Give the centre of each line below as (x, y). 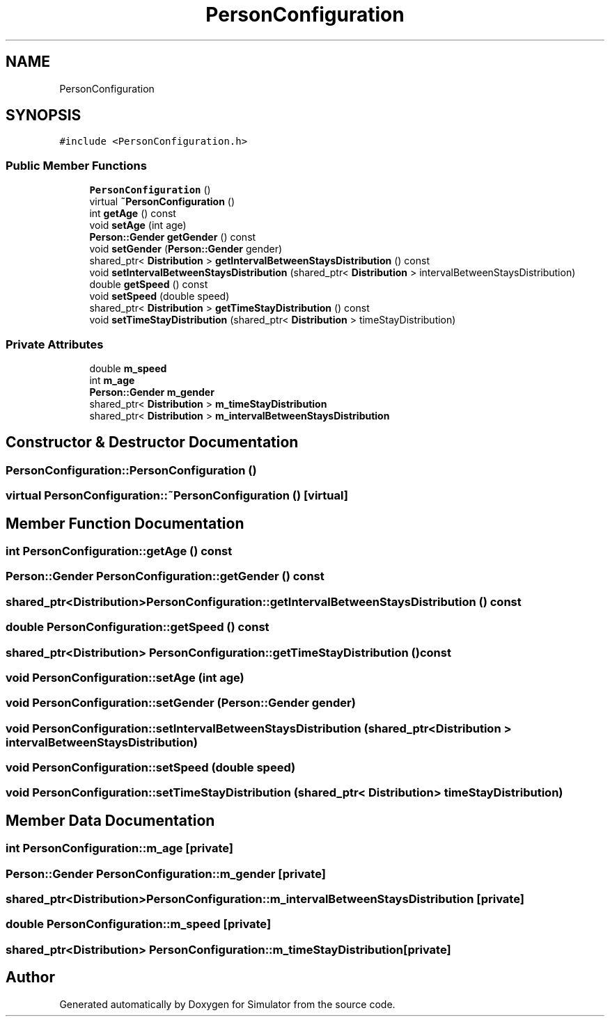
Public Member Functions (76, 165)
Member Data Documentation (110, 820)
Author (30, 977)
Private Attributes (55, 344)
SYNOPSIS (44, 115)
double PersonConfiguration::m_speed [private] (139, 924)
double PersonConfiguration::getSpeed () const (138, 627)
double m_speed (128, 368)
